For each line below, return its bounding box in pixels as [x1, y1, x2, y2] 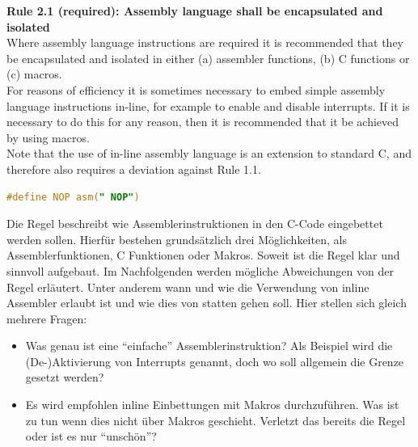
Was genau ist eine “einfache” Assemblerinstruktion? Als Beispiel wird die [25, 337, 393, 354]
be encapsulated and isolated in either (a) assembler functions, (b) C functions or [6, 49, 410, 66]
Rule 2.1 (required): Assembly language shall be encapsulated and [6, 2, 383, 19]
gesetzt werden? [25, 369, 104, 386]
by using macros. [6, 129, 90, 145]
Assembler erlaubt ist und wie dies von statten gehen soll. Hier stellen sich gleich [6, 294, 407, 311]
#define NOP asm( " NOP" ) [6, 191, 140, 203]
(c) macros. [6, 65, 62, 82]
